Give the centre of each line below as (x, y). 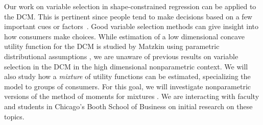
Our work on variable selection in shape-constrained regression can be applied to (130, 6)
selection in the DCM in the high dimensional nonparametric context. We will (126, 66)
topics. (14, 116)
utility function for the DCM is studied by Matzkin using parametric (112, 46)
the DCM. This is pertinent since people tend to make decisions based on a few (128, 16)
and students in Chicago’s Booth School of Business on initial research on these (128, 106)
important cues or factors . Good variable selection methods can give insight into (131, 26)
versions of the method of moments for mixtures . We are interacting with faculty (132, 96)
